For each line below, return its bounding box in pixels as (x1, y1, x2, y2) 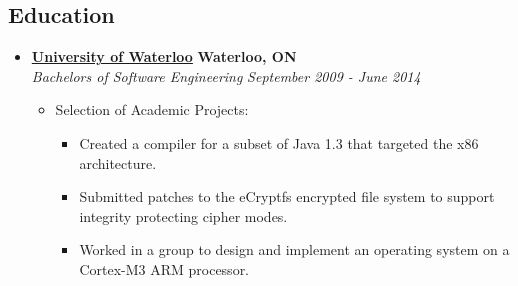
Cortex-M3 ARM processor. (79, 258, 250, 279)
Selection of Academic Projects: (55, 99, 249, 120)
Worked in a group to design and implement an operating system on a (79, 239, 510, 260)
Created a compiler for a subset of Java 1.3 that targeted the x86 (79, 132, 479, 153)
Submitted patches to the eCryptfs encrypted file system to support (79, 186, 495, 207)
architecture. (79, 152, 157, 173)
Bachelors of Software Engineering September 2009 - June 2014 (31, 65, 421, 86)
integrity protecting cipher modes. (79, 205, 288, 226)
